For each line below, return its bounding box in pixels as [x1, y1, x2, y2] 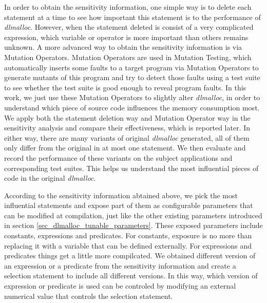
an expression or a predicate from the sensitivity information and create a [4, 260, 236, 271]
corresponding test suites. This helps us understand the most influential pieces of [4, 162, 259, 173]
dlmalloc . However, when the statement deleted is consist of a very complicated [4, 22, 254, 32]
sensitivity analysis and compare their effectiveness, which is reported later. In [4, 122, 251, 133]
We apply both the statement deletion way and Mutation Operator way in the [4, 112, 251, 123]
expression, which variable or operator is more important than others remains [4, 31, 249, 42]
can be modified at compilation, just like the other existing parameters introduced [4, 210, 262, 220]
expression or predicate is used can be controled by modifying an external [4, 280, 236, 291]
